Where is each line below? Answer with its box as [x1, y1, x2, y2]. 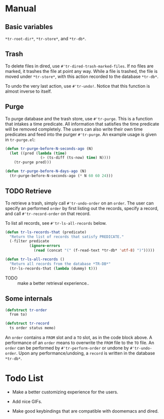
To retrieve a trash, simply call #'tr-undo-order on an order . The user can [5, 200, 154, 206]
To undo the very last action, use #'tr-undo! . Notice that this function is [5, 83, 150, 89]
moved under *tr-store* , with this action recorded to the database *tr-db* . [5, 73, 159, 79]
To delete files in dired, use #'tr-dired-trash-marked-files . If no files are [5, 63, 154, 69]
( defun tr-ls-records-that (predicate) [5, 230, 87, 235]
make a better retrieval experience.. [17, 280, 89, 286]
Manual [5, 3, 37, 14]
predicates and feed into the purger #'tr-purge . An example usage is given [5, 131, 157, 137]
